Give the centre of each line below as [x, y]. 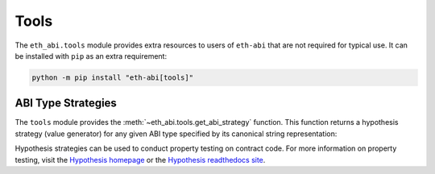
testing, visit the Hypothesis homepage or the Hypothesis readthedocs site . [140, 159]
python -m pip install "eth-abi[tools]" [112, 77]
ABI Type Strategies [66, 104]
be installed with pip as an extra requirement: [91, 56]
